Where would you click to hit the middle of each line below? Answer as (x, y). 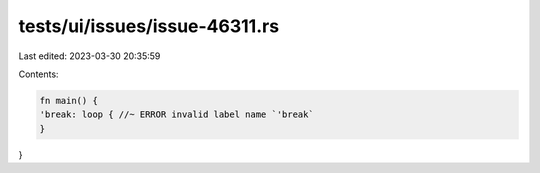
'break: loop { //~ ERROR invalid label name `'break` (176, 114)
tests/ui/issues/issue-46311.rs (149, 26)
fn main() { (69, 100)
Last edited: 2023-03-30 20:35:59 (89, 56)
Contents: (38, 74)
